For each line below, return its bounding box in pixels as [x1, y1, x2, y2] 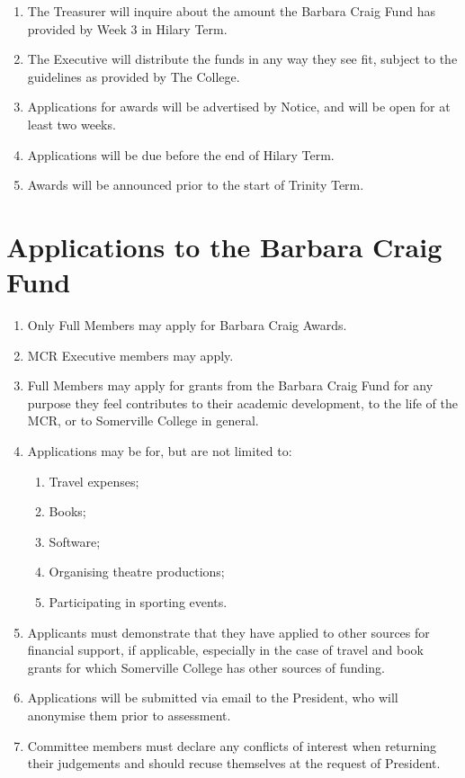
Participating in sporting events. [49, 593, 228, 611]
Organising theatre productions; [49, 562, 225, 581]
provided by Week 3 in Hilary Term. [27, 19, 228, 38]
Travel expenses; [49, 471, 139, 490]
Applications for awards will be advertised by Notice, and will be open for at [27, 97, 451, 116]
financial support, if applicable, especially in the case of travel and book [27, 640, 424, 659]
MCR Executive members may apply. [27, 345, 234, 364]
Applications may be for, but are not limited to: [27, 442, 292, 461]
